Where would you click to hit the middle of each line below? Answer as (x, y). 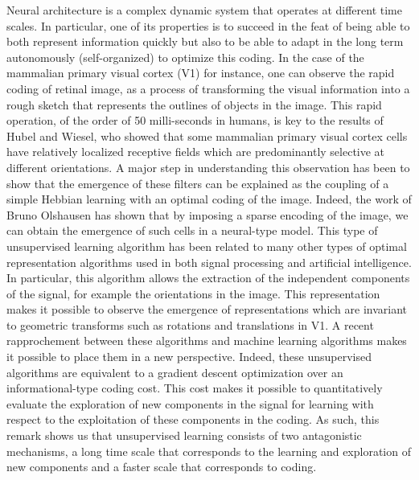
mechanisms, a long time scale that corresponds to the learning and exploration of (209, 451)
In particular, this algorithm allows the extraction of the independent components (208, 278)
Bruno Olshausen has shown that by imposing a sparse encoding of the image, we (207, 214)
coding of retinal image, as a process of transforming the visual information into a (208, 88)
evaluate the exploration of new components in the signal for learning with (190, 403)
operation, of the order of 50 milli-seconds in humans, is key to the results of (195, 120)
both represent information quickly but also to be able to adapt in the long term (205, 41)
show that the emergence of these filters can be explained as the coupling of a (198, 183)
